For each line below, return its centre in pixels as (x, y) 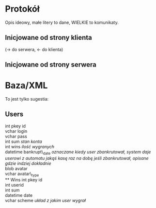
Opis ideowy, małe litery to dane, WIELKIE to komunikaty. (62, 22)
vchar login (16, 131)
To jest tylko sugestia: (27, 99)
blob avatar (16, 168)
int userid (15, 185)
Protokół (22, 9)
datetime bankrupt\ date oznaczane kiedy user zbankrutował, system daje (78, 152)
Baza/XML (26, 86)
